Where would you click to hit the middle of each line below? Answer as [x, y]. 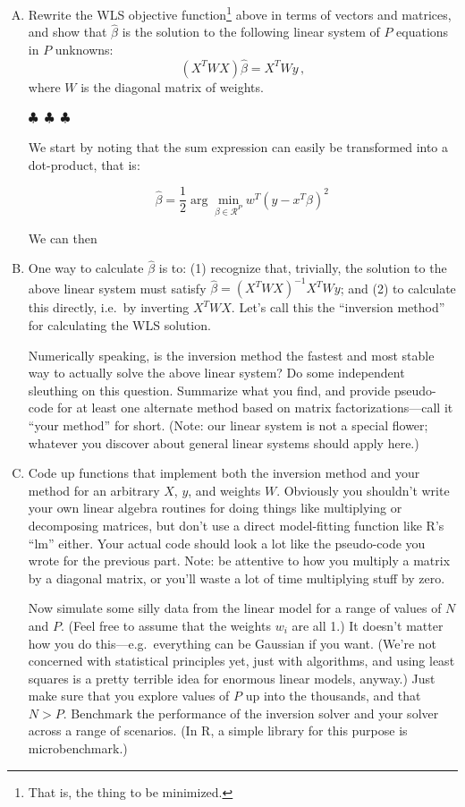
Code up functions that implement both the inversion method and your [224, 473]
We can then [63, 238]
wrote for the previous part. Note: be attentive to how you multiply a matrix [239, 561]
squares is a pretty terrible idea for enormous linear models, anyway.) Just [232, 678]
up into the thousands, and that [333, 696]
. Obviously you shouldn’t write [363, 490]
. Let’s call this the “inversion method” [338, 307]
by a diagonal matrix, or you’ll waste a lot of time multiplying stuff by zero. [237, 578]
